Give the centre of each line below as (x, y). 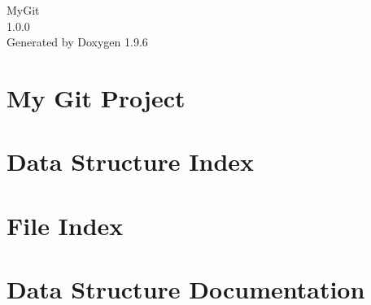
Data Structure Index (131, 161)
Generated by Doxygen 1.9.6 (77, 42)
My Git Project (96, 97)
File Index (65, 225)
